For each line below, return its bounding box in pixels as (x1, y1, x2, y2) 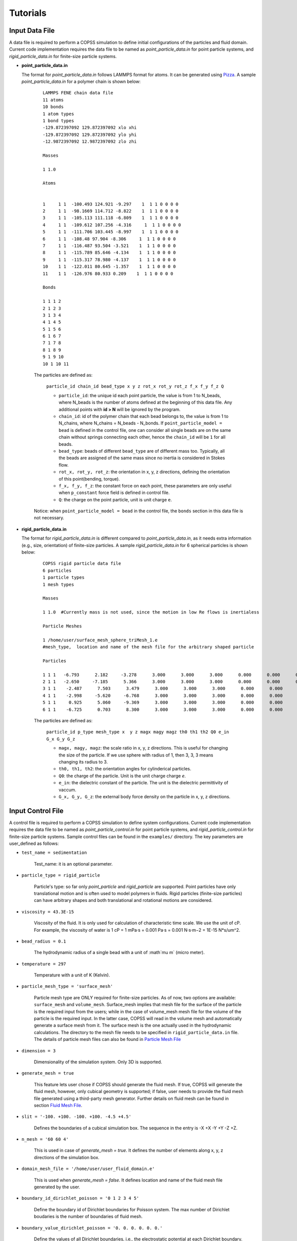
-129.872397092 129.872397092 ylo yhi (43, 132, 137, 138)
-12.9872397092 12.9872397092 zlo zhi (43, 139, 137, 144)
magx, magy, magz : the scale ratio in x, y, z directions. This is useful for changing (58, 745, 228, 751)
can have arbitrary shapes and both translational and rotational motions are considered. (34, 897, 213, 903)
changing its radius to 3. (58, 758, 108, 764)
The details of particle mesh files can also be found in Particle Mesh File (34, 1036, 181, 1042)
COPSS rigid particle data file (43, 561, 121, 566)
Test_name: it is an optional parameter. (34, 861, 113, 867)
